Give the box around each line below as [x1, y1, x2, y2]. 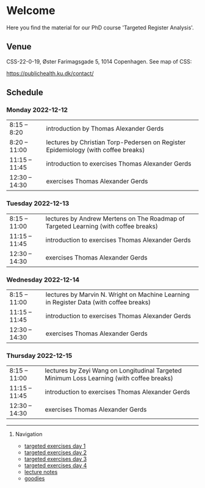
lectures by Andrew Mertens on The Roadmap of [45, 214, 185, 223]
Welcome [6, 4, 56, 18]
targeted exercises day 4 [24, 462, 87, 469]
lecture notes [24, 468, 58, 476]
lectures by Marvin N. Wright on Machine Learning [45, 291, 190, 299]
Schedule [6, 87, 44, 98]
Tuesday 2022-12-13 [6, 199, 70, 208]
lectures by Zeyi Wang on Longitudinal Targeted [45, 366, 182, 375]
